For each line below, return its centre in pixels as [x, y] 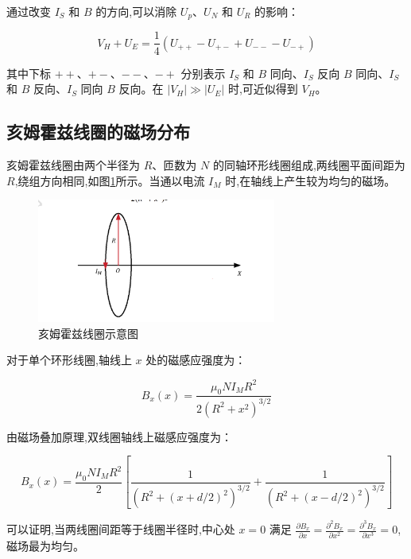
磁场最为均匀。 [45, 545]
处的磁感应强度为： [196, 360]
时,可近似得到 [263, 89]
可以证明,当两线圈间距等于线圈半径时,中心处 [121, 529]
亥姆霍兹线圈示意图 [88, 333]
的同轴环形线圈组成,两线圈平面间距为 [309, 164]
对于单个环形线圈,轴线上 [69, 360]
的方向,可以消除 [136, 11]
